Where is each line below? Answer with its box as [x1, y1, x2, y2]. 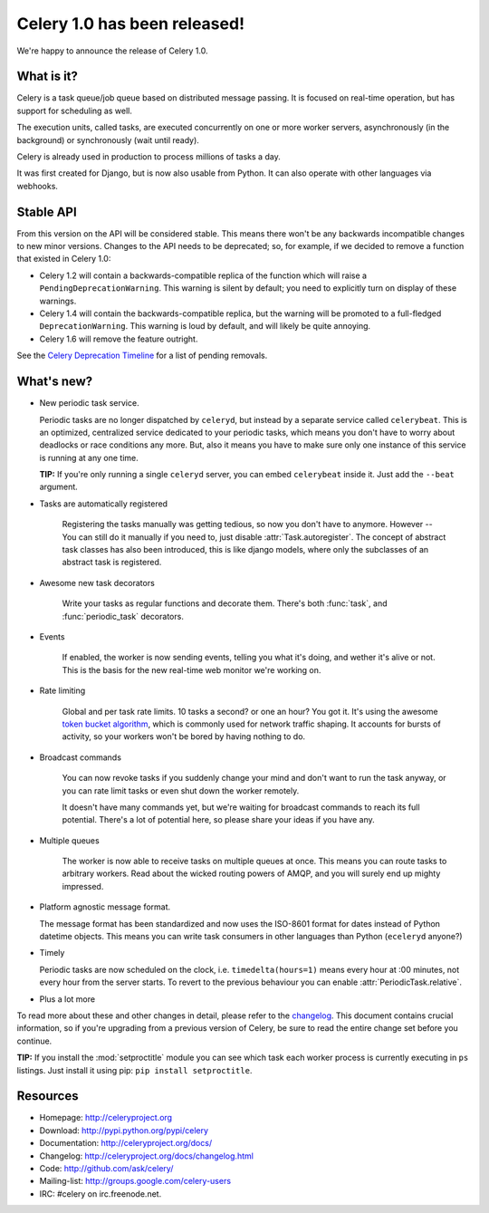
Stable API [16, 204, 77, 219]
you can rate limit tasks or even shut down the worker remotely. [62, 785, 300, 796]
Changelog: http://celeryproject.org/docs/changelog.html [39, 1150, 254, 1161]
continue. [16, 1035, 53, 1046]
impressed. [62, 881, 104, 891]
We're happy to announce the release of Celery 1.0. [16, 45, 208, 56]
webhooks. [16, 180, 59, 191]
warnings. [39, 295, 77, 306]
